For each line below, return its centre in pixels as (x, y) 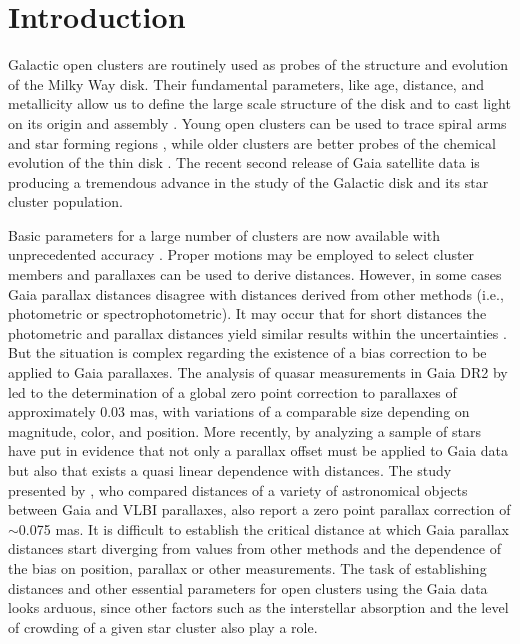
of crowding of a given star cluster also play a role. (163, 626)
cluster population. (65, 201)
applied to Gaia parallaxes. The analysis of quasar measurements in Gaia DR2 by (258, 372)
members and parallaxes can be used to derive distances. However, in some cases (255, 274)
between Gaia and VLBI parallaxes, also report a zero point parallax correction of (259, 509)
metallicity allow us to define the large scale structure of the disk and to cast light (259, 103)
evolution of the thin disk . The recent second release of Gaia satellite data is (244, 162)
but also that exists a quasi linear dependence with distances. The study (230, 470)
